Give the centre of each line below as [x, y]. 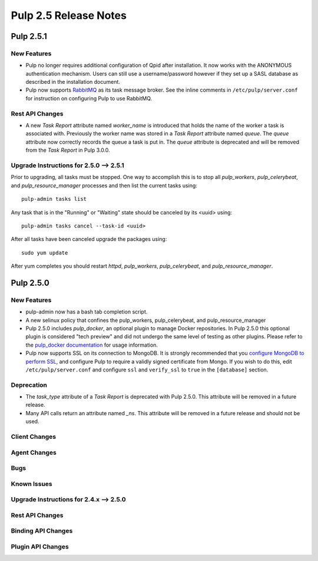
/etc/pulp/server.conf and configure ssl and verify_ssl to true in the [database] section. [147, 370]
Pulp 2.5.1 [29, 36]
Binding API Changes [42, 531]
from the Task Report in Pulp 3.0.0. [68, 150]
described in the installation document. [73, 82]
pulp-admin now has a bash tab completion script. [87, 312]
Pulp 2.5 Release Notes [69, 15]
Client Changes [33, 437]
